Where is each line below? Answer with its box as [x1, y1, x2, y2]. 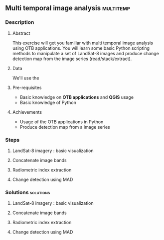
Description [5, 19, 34, 26]
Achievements [12, 109, 42, 115]
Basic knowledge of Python [19, 99, 76, 105]
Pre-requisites [12, 84, 42, 90]
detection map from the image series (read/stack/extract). [12, 56, 132, 62]
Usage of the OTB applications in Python [19, 119, 104, 125]
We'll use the [12, 75, 39, 81]
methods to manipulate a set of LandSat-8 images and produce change [12, 50, 160, 56]
